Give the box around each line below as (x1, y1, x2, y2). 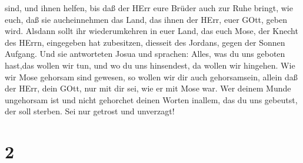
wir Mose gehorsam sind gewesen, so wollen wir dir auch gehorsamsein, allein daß (5, 70, 298, 83)
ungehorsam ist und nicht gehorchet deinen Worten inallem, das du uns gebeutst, (5, 93, 298, 106)
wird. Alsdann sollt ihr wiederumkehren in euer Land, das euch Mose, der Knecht (5, 25, 298, 37)
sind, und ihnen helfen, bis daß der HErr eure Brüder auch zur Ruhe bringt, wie (5, 2, 293, 13)
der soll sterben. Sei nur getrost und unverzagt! (5, 105, 175, 117)
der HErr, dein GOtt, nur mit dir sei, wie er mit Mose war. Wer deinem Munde (5, 82, 291, 94)
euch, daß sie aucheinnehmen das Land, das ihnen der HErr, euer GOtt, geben (5, 13, 288, 25)
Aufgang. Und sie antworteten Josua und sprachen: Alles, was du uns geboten (5, 47, 285, 60)
